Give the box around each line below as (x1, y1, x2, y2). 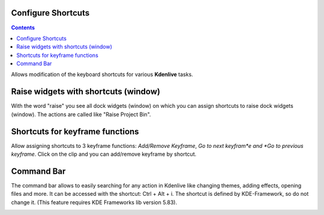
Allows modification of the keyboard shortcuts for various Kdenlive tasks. (11, 71, 193, 78)
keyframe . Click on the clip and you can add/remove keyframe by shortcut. (11, 150, 197, 158)
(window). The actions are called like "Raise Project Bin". (11, 111, 151, 118)
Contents (11, 24, 35, 31)
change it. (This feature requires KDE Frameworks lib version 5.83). (11, 198, 177, 206)
